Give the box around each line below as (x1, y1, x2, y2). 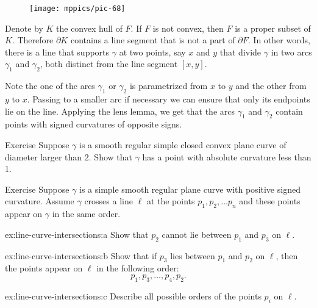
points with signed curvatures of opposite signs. (5, 118, 182, 131)
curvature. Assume (5, 195, 74, 207)
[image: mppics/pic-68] (29, 4, 126, 13)
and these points (239, 195, 301, 207)
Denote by (5, 21, 43, 34)
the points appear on (5, 262, 83, 274)
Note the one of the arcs (5, 79, 95, 92)
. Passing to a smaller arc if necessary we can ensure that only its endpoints (27, 93, 310, 106)
